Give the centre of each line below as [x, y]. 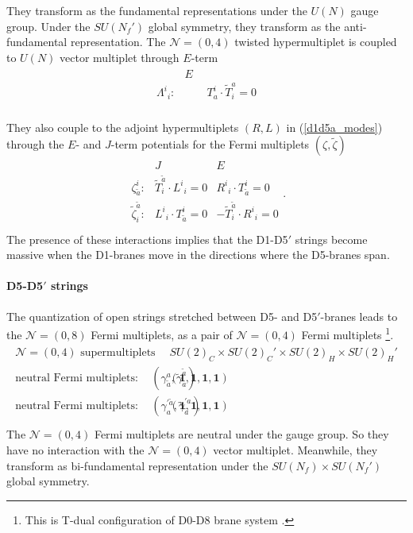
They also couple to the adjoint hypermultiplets [123, 127]
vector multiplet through [120, 57]
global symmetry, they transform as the [244, 26]
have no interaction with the [75, 449]
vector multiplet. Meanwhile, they [295, 449]
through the [35, 144]
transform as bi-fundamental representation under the [137, 465]
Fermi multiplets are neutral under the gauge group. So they [241, 434]
